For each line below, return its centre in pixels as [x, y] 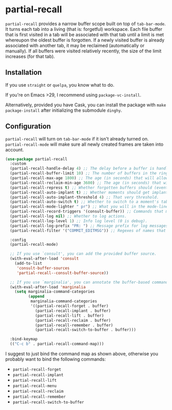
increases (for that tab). [30, 56]
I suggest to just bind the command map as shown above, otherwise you [82, 354]
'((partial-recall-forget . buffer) [70, 306]
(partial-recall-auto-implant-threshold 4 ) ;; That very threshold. [84, 197]
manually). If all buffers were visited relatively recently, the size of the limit [83, 51]
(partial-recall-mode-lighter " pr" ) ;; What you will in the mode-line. [90, 207]
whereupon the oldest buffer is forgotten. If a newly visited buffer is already [85, 40]
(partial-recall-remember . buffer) [74, 325]
